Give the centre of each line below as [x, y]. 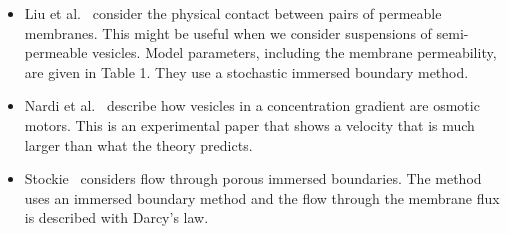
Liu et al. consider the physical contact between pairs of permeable [233, 13]
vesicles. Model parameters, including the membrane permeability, [294, 52]
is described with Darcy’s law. [116, 217]
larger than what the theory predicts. [138, 144]
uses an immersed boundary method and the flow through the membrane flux [262, 197]
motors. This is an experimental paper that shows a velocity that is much [249, 124]
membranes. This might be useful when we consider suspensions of [228, 32]
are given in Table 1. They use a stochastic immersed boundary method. [246, 71]
